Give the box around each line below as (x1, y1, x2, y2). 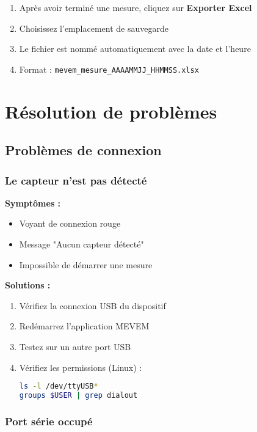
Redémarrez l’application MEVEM (19, 320, 150, 332)
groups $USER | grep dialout (19, 391, 138, 400)
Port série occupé (5, 413, 93, 428)
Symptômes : (5, 196, 61, 209)
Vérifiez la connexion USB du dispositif (19, 299, 166, 312)
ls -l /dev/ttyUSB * (19, 382, 98, 391)
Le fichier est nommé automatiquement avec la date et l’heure (19, 42, 251, 55)
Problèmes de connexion (5, 141, 162, 159)
